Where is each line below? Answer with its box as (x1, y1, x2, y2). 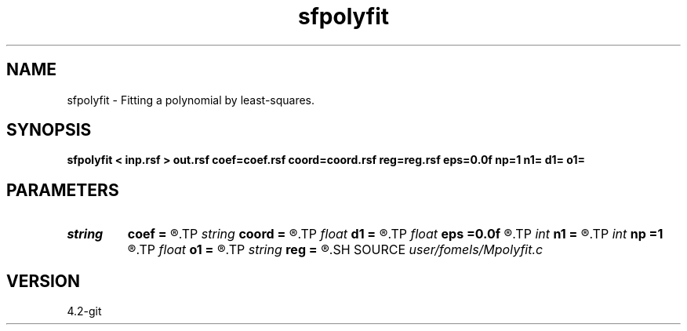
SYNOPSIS (6, 120, 92, 140)
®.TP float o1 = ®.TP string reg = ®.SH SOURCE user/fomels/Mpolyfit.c (127, 242, 543, 258)
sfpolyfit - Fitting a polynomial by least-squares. (67, 93, 315, 107)
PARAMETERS (6, 180, 119, 200)
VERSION (6, 271, 81, 291)
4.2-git (67, 304, 102, 318)
